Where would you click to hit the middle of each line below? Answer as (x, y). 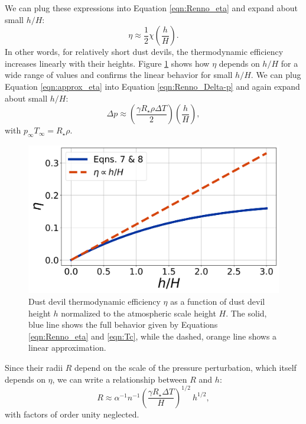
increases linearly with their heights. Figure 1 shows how (107, 63)
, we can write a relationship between (120, 379)
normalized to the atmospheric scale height (139, 313)
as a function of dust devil (218, 301)
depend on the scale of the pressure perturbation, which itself (185, 368)
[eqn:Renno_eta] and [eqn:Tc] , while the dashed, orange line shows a (153, 336)
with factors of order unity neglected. (72, 414)
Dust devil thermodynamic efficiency (95, 301)
